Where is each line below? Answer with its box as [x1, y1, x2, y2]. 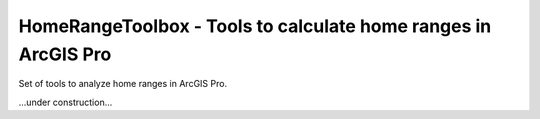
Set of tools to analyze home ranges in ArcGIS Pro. [18, 78, 228, 90]
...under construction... [18, 96, 113, 108]
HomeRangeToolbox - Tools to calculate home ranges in [18, 15, 492, 37]
